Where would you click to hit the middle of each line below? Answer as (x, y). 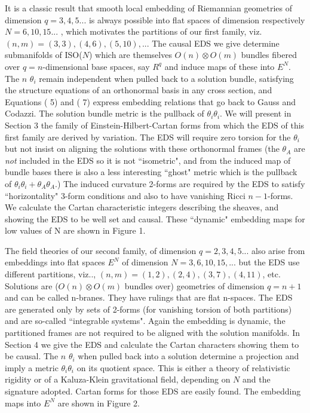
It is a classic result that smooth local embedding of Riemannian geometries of (148, 8)
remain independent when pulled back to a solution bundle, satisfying (166, 78)
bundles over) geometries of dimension (194, 285)
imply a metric (32, 367)
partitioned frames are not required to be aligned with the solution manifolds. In (152, 333)
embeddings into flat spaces (55, 262)
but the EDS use (269, 262)
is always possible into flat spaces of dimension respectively (197, 19)
